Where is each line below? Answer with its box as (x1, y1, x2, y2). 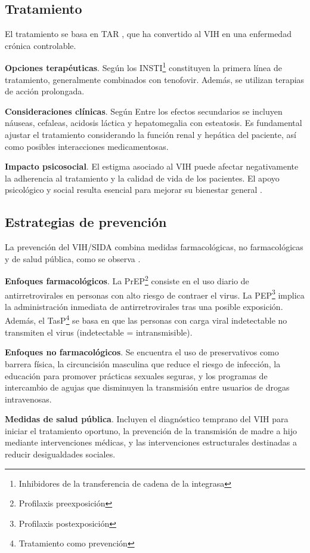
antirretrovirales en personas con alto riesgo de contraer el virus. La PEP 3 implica (5, 287, 305, 301)
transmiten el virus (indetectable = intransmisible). (5, 325, 193, 338)
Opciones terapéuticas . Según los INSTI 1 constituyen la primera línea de (5, 60, 282, 74)
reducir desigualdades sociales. (5, 448, 116, 460)
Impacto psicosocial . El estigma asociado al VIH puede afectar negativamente (5, 160, 299, 173)
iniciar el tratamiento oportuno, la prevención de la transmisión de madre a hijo (5, 424, 297, 437)
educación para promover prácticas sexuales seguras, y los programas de (5, 369, 268, 382)
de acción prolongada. (5, 85, 85, 97)
